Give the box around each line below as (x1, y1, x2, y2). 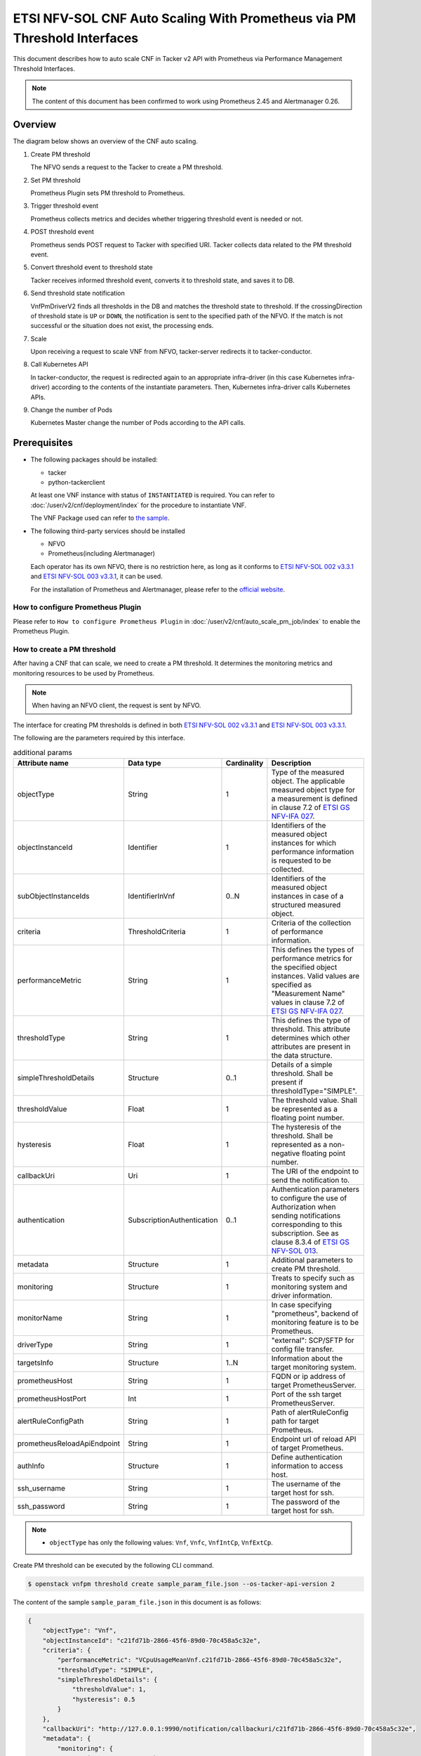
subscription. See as (271, 1228, 340, 1238)
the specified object (271, 962, 338, 972)
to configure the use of (271, 1193, 347, 1203)
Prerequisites (13, 437, 73, 449)
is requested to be (271, 856, 331, 865)
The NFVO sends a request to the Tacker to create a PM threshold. (30, 163, 223, 171)
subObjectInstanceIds (17, 891, 90, 900)
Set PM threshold (30, 176, 81, 184)
